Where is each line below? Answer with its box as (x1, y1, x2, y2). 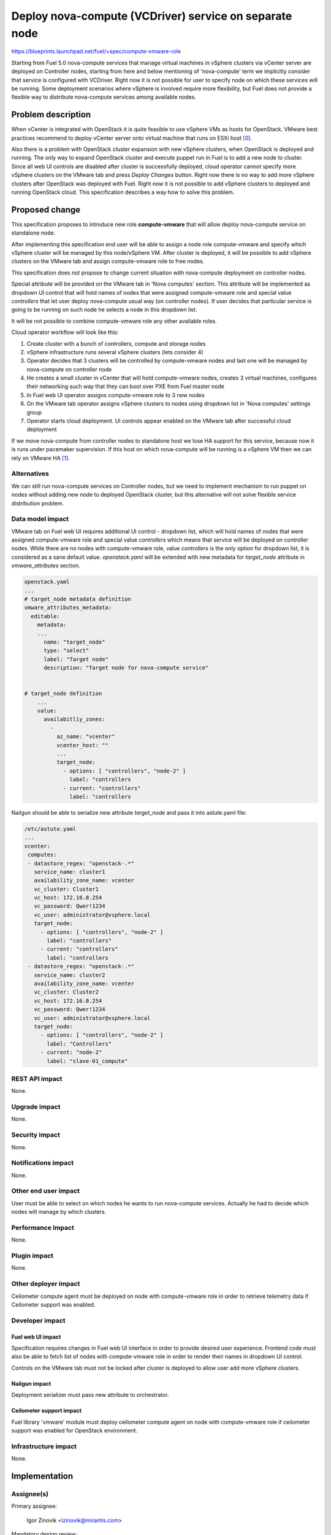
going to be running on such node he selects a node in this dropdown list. (11, 306, 197, 313)
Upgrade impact (11, 1103, 61, 1111)
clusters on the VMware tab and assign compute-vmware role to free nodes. (11, 258, 205, 265)
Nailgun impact (11, 1380, 51, 1387)
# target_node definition (24, 690, 102, 697)
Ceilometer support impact (11, 1407, 82, 1415)
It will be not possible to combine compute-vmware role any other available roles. (11, 317, 217, 325)
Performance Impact (11, 1223, 75, 1232)
